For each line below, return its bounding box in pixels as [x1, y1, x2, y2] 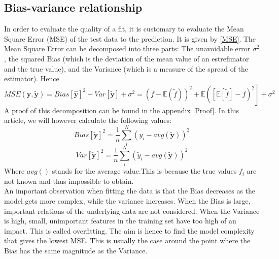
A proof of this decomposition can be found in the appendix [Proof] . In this [4, 105, 239, 115]
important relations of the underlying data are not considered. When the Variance [4, 205, 260, 216]
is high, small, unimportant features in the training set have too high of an [4, 215, 236, 226]
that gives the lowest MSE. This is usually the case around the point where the [4, 235, 251, 246]
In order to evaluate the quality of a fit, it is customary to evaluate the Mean [4, 23, 244, 34]
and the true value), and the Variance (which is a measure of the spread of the [4, 63, 249, 74]
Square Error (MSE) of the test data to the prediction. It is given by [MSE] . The [4, 33, 256, 44]
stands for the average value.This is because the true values [52, 166, 237, 176]
